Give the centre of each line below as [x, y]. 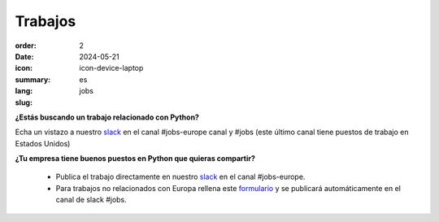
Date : [24, 56]
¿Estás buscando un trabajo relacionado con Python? [107, 117]
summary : [33, 79]
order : [26, 46]
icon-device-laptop [111, 68]
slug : [24, 102]
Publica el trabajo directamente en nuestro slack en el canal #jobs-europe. [180, 177]
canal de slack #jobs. [91, 200]
